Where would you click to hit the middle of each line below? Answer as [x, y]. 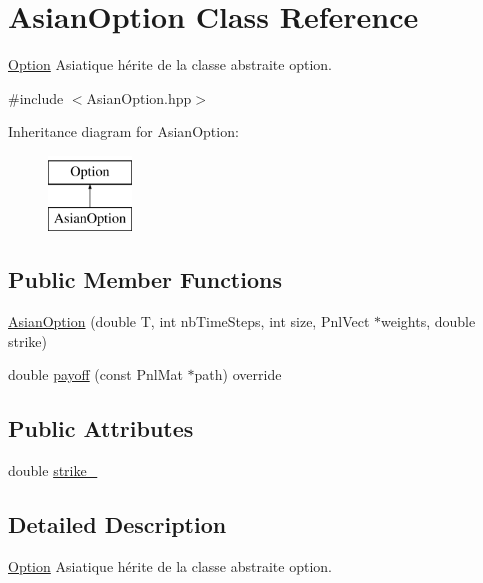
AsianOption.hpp [139, 97]
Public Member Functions [145, 279]
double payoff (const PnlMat [95, 374]
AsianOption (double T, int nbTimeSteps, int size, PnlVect [189, 321]
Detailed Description [117, 524]
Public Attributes [101, 428]
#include [36, 97]
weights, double [428, 321]
